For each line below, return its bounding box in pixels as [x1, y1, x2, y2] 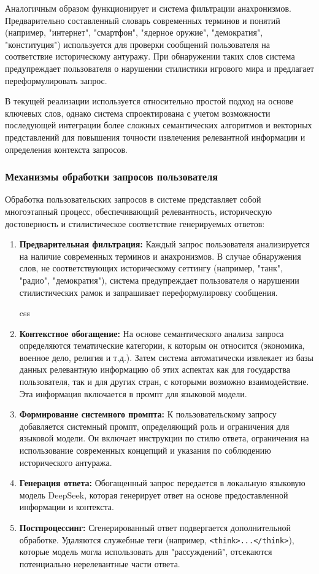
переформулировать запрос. [5, 74, 107, 87]
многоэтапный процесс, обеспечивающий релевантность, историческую [5, 204, 272, 217]
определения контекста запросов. [5, 142, 128, 155]
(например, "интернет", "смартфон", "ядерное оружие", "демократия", [5, 26, 263, 39]
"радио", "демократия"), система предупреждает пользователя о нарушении [19, 273, 299, 286]
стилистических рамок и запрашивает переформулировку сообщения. [19, 285, 278, 298]
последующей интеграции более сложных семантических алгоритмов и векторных [5, 118, 312, 131]
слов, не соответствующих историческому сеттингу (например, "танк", [19, 262, 283, 274]
